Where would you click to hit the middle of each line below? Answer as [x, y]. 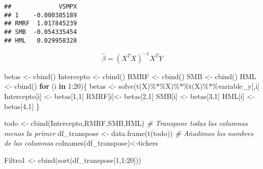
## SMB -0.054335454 [41, 32]
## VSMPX [41, 7]
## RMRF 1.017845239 [41, 24]
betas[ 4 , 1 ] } [22, 106]
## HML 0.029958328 [41, 40]
